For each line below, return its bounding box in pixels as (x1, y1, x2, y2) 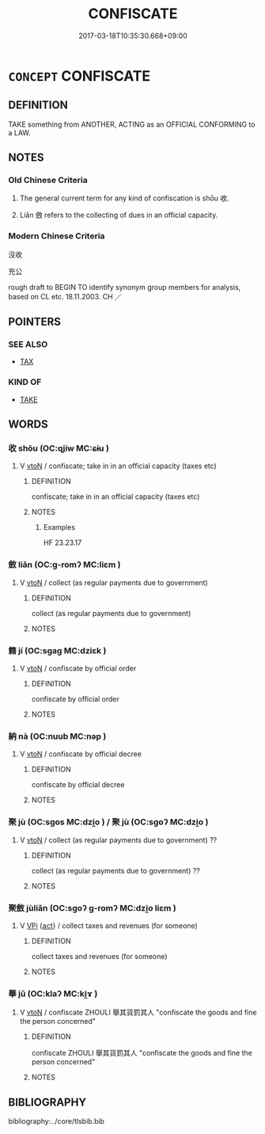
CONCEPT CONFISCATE (8, 67, 151, 85)
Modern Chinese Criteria (8, 230, 105, 242)
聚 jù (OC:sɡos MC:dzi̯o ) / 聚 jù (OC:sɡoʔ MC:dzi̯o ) (8, 816, 209, 828)
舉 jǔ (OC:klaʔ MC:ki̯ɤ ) (8, 987, 98, 999)
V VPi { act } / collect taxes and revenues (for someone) (19, 920, 198, 930)
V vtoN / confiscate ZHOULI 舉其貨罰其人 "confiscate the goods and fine (19, 1007, 257, 1018)
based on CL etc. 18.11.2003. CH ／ (8, 291, 123, 301)
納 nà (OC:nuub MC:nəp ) (8, 730, 107, 741)
